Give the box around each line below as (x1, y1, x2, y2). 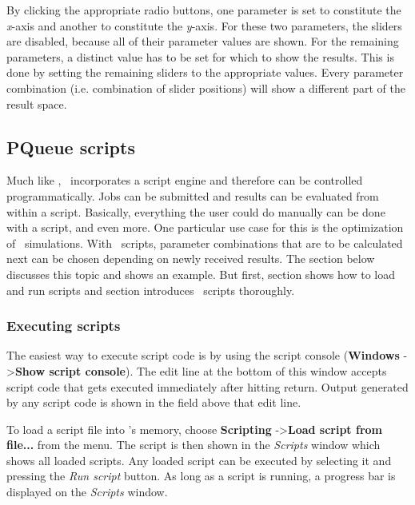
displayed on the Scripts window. (6, 483, 168, 500)
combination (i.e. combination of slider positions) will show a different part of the (6, 79, 405, 96)
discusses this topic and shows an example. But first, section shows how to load (6, 265, 395, 282)
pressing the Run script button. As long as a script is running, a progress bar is (6, 467, 396, 484)
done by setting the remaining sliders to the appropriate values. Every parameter (6, 64, 404, 81)
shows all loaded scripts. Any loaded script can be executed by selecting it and (6, 451, 392, 468)
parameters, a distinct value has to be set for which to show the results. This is (6, 48, 394, 65)
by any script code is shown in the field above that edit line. (6, 394, 301, 411)
